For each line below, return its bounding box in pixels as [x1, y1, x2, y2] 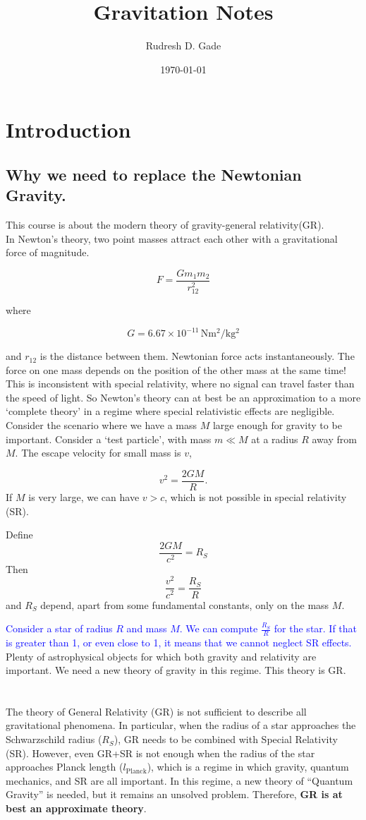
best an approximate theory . [6, 801, 147, 816]
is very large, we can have [28, 489, 140, 504]
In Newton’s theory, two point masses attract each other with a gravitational [6, 231, 338, 246]
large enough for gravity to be [212, 418, 342, 433]
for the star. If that [274, 621, 358, 636]
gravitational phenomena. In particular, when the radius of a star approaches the [6, 718, 356, 732]
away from [312, 431, 357, 446]
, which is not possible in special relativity [164, 489, 347, 504]
